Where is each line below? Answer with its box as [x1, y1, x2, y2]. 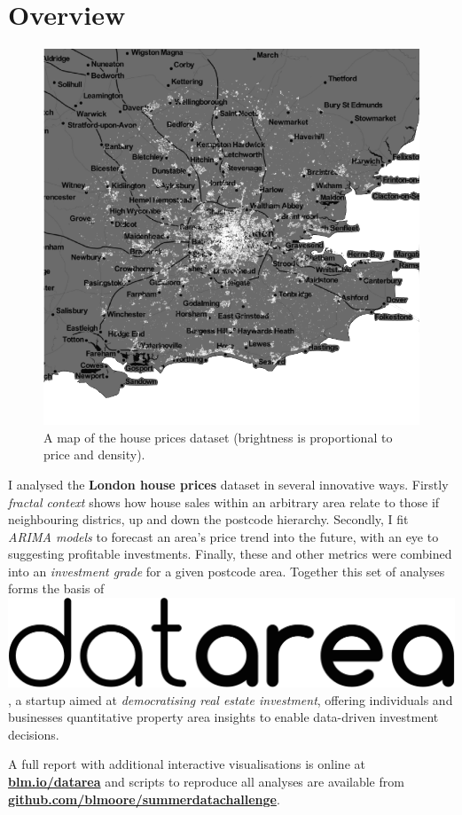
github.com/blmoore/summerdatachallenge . [8, 789, 280, 808]
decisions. [8, 725, 59, 743]
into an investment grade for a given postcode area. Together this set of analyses [8, 561, 445, 580]
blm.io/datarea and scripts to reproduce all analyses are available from [8, 772, 404, 790]
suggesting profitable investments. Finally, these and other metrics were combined [8, 545, 452, 563]
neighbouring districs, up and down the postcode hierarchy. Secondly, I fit [8, 510, 409, 529]
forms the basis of [8, 579, 105, 598]
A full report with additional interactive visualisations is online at [8, 755, 365, 773]
